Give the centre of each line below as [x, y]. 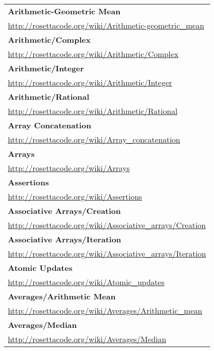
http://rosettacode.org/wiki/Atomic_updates [86, 282]
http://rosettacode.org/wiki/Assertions [75, 196]
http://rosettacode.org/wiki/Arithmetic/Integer [90, 82]
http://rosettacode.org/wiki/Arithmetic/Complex [93, 54]
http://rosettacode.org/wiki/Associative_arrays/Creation [107, 225]
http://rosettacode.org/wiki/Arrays [69, 168]
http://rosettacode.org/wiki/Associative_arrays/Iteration [107, 253]
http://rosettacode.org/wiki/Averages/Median [87, 339]
